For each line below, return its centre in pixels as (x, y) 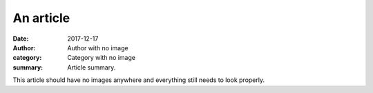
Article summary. (92, 67)
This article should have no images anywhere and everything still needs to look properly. (139, 80)
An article (41, 18)
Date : (21, 39)
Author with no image (98, 48)
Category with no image (102, 58)
